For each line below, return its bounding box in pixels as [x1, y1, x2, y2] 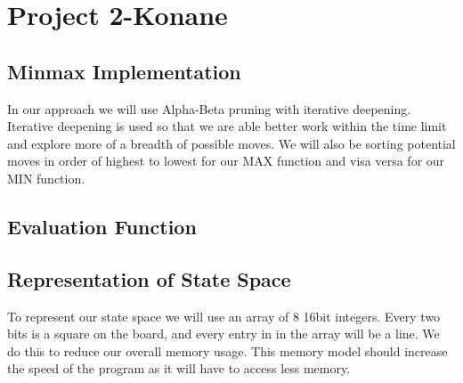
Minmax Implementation [7, 57, 241, 85]
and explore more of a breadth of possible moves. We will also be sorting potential [7, 134, 456, 152]
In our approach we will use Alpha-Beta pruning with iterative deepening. [7, 99, 411, 118]
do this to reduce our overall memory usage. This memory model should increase [7, 341, 448, 360]
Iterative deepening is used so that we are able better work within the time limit [7, 117, 447, 135]
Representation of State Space [7, 265, 291, 292]
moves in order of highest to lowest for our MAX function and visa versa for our [7, 151, 445, 170]
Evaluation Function [7, 212, 197, 240]
